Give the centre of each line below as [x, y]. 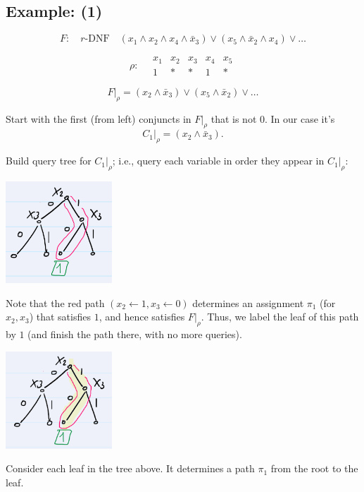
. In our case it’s [300, 118]
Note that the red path [55, 302]
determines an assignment [248, 302]
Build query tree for [49, 161]
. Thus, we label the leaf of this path [280, 317]
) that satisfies [60, 317]
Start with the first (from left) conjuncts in [99, 118]
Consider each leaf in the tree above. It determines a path [130, 468]
